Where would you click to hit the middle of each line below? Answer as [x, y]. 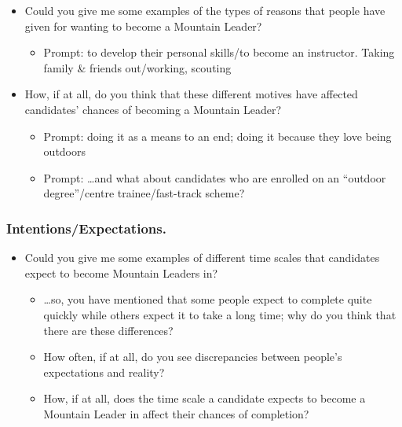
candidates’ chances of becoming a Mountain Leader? [153, 109]
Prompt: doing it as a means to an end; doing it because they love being [217, 136]
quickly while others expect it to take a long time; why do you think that [220, 314]
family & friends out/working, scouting [137, 67]
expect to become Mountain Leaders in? [121, 272]
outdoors [65, 151]
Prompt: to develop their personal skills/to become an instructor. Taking [219, 52]
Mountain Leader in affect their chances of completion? [176, 413]
